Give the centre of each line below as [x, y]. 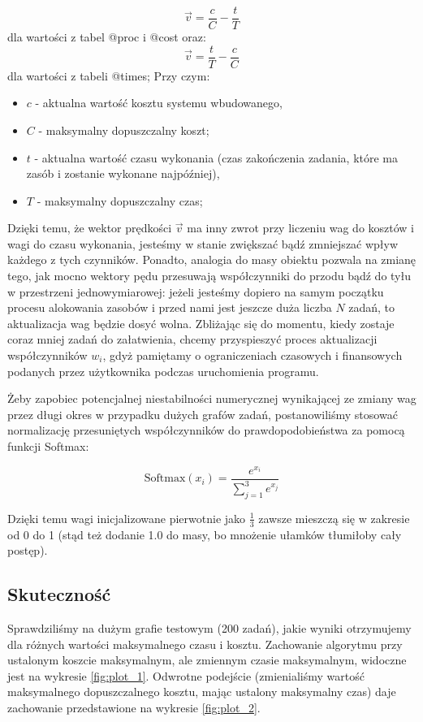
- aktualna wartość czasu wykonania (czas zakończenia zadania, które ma [216, 157]
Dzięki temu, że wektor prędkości [90, 228]
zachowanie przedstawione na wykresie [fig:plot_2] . [134, 708]
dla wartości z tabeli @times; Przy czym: [109, 75]
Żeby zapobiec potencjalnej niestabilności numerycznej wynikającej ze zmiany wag [212, 398]
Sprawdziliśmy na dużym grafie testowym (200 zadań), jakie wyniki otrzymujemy [209, 628]
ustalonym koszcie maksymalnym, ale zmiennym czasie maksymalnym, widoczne [207, 660]
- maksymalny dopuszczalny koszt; [124, 130]
